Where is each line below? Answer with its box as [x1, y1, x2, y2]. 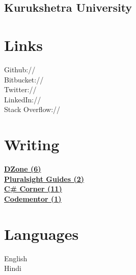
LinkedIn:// [4, 94, 41, 104]
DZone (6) [4, 163, 41, 174]
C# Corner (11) [4, 183, 62, 194]
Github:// [4, 64, 36, 74]
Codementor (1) [4, 193, 62, 204]
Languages [4, 223, 79, 244]
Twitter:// [4, 84, 37, 95]
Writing [4, 134, 60, 155]
